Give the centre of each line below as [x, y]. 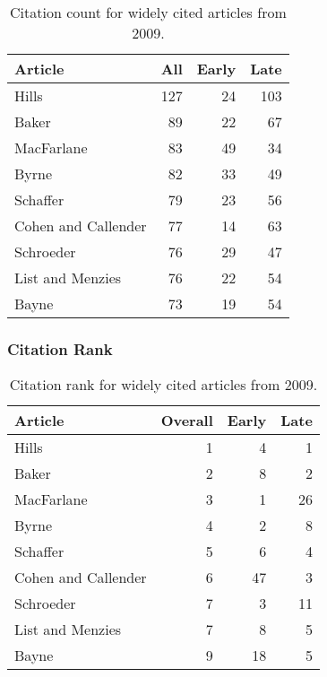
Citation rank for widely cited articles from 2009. [163, 385]
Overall [187, 421]
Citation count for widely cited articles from [148, 12]
